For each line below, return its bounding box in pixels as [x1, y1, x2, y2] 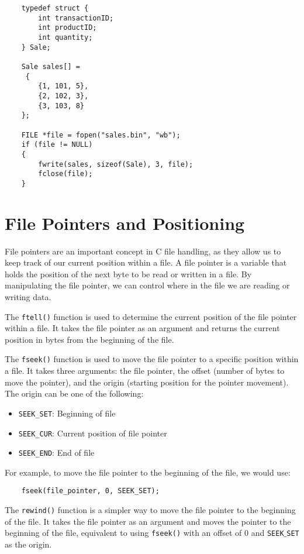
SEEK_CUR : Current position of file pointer [18, 426, 167, 439]
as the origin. [5, 538, 52, 550]
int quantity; [38, 33, 93, 42]
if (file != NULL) [21, 140, 93, 149]
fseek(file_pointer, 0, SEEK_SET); [21, 487, 160, 495]
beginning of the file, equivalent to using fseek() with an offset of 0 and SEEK [5, 527, 284, 539]
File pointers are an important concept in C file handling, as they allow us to [5, 245, 281, 257]
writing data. [5, 290, 51, 302]
